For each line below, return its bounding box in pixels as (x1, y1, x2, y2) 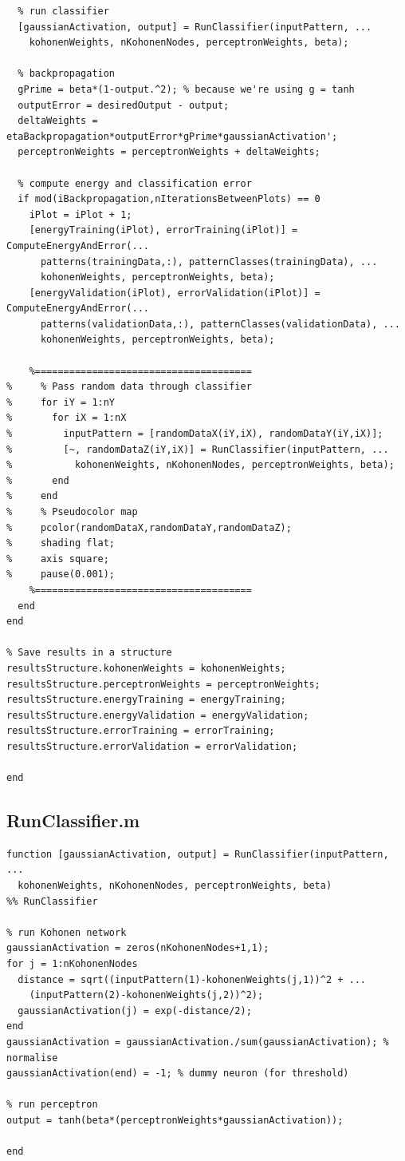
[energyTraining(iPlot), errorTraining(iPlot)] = (29, 224, 298, 236)
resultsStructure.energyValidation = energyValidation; (6, 709, 309, 721)
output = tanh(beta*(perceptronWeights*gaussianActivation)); (6, 1114, 344, 1126)
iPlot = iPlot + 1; (29, 208, 132, 220)
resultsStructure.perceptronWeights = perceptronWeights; (6, 678, 320, 690)
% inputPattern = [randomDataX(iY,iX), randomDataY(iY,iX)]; (6, 428, 383, 440)
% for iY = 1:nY (6, 396, 116, 408)
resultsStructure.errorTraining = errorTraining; (6, 725, 275, 737)
